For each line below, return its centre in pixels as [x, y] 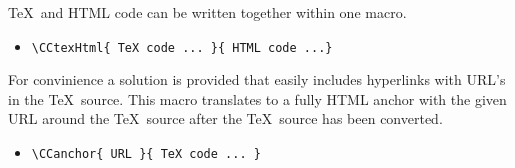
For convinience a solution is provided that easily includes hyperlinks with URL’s [257, 79]
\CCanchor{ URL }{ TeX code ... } [146, 154]
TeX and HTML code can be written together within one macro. [207, 12]
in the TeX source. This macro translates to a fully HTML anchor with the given [257, 98]
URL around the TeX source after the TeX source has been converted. [225, 118]
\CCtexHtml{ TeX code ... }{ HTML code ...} [182, 47]
